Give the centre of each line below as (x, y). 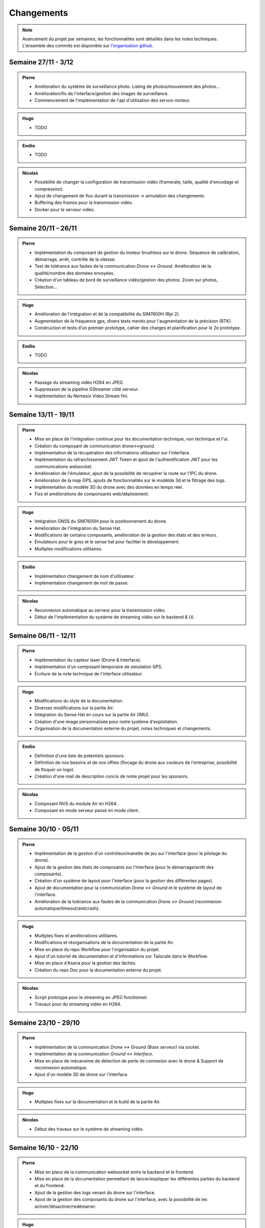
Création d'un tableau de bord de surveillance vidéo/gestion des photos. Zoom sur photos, (126, 280)
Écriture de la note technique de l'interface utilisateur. (89, 673)
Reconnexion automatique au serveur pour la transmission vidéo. (100, 610)
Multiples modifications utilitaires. (68, 549)
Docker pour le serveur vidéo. (65, 209)
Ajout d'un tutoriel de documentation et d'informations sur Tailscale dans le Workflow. (121, 956)
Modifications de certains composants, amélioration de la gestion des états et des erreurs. (126, 535)
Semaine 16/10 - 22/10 (44, 1148)
